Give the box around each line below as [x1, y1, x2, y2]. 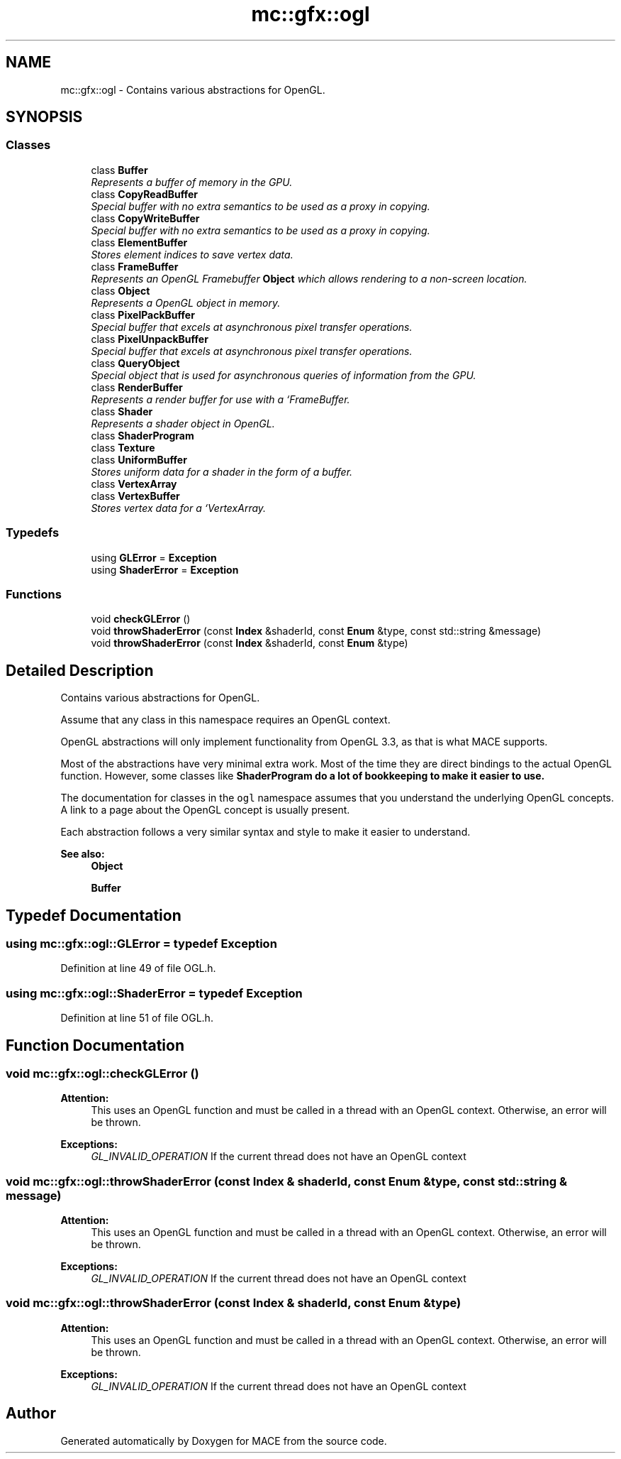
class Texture [91, 441, 155, 454]
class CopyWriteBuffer [91, 212, 200, 224]
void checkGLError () [91, 613, 191, 625]
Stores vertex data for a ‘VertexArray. [91, 501, 267, 514]
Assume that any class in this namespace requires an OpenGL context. [60, 714, 391, 726]
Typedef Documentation [6, 906, 181, 924]
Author [6, 1404, 56, 1423]
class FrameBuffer [91, 260, 179, 273]
